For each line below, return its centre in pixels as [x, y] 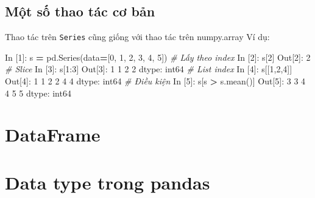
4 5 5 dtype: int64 [38, 93]
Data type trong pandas [108, 182]
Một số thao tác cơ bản [80, 11]
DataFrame [53, 135]
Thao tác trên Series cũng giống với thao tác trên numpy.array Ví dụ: [137, 37]
